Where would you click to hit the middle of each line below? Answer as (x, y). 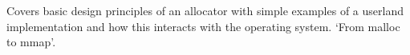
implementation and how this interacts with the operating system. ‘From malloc (203, 26)
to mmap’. (31, 42)
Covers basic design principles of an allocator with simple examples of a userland (205, 10)
